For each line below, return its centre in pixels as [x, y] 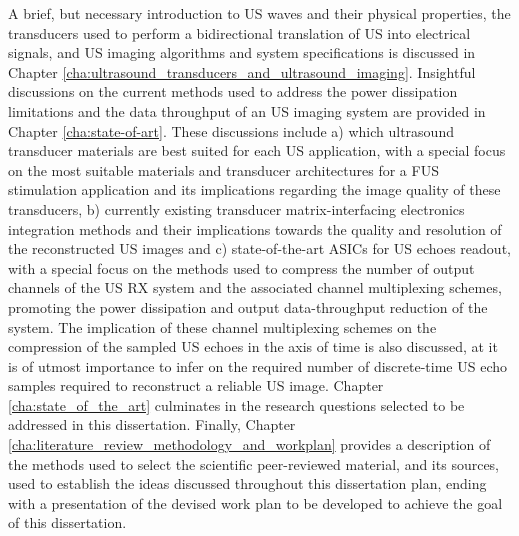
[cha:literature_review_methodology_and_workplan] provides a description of [249, 444]
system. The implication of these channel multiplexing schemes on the [222, 326]
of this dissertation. [67, 522]
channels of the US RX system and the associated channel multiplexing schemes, [255, 287]
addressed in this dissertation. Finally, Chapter [152, 424]
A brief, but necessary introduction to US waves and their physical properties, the [259, 13]
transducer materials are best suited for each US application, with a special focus [257, 150]
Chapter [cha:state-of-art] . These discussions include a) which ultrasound [231, 130]
